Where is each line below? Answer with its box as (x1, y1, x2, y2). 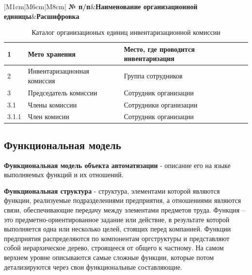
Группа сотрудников (124, 71, 183, 81)
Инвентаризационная (28, 66, 89, 76)
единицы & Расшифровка (4, 11, 79, 21)
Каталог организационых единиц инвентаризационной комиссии (31, 27, 220, 37)
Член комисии (28, 111, 69, 122)
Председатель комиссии (28, 87, 97, 97)
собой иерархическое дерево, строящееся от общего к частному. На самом (4, 243, 224, 253)
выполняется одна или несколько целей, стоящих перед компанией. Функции (4, 224, 231, 234)
